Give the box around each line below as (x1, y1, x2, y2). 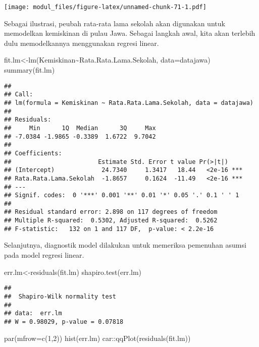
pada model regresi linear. (4, 250, 84, 260)
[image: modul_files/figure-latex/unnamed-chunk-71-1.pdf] (4, 4, 206, 11)
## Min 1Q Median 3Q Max (4, 124, 156, 132)
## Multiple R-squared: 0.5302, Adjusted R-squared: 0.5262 (4, 217, 218, 224)
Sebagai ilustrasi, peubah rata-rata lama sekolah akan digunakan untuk (4, 18, 225, 28)
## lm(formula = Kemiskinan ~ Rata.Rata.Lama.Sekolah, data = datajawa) (4, 99, 253, 106)
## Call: (4, 91, 33, 98)
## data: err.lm (4, 310, 62, 317)
